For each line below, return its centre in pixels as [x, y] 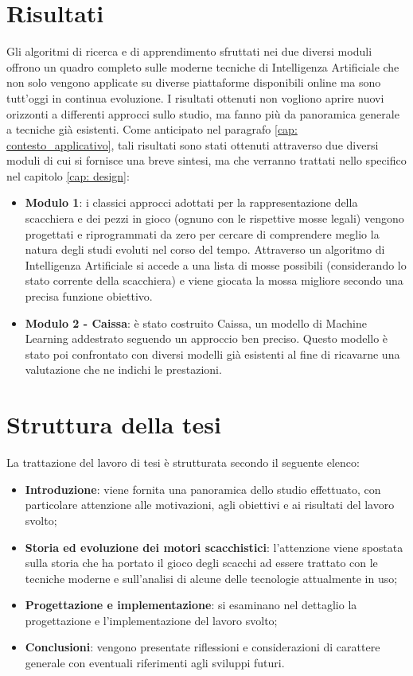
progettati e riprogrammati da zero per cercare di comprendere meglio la [202, 233]
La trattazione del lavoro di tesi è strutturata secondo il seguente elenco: [183, 462]
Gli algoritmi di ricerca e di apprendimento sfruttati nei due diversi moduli [189, 51]
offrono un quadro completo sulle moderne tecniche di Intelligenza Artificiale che [203, 66]
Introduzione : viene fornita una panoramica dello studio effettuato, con [203, 489]
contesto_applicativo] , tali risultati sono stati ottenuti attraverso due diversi [193, 144]
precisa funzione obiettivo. [89, 296]
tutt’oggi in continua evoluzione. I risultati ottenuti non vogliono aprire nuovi [195, 97]
